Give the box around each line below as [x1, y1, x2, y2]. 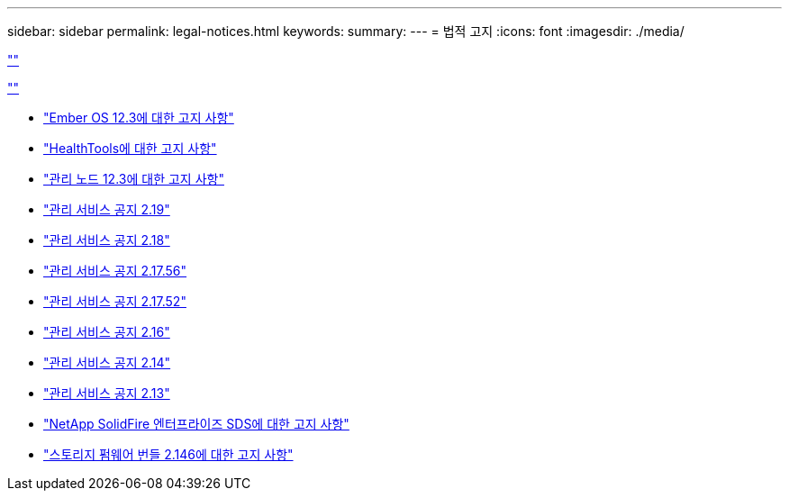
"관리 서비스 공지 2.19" [43, 202, 170, 217]
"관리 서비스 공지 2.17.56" [43, 263, 187, 278]
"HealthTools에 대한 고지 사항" [43, 140, 217, 156]
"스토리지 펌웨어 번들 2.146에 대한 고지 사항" [43, 447, 294, 462]
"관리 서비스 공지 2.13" [43, 385, 170, 401]
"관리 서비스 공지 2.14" [43, 355, 171, 370]
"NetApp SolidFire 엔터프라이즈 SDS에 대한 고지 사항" [43, 416, 349, 431]
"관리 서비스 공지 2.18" [43, 232, 170, 248]
